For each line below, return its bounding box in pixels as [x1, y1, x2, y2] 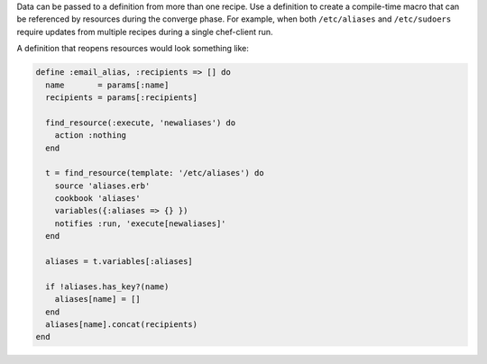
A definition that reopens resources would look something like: [16, 43, 250, 54]
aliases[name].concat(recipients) [45, 319, 198, 329]
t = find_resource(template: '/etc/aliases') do [45, 168, 265, 178]
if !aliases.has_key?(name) [45, 281, 170, 292]
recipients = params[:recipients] [45, 92, 198, 103]
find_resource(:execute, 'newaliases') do [45, 117, 236, 128]
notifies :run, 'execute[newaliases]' [54, 218, 226, 229]
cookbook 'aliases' [54, 194, 142, 204]
